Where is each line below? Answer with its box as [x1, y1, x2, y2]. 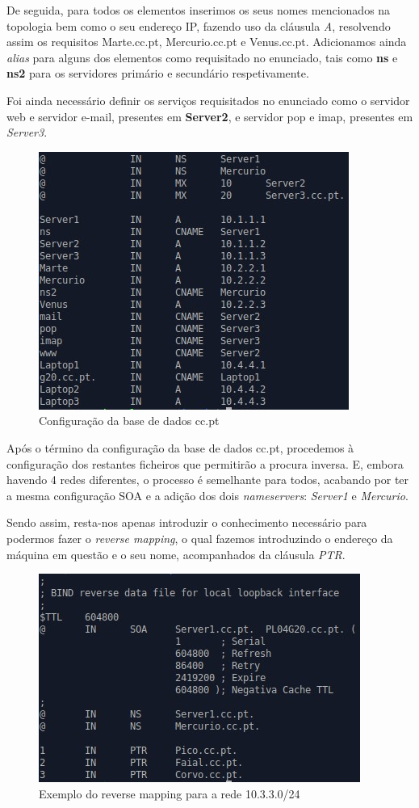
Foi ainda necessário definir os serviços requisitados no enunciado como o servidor [6, 91, 410, 108]
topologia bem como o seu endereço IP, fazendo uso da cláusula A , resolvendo [6, 17, 391, 34]
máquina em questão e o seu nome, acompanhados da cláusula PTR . [6, 545, 346, 562]
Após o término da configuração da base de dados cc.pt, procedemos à [6, 439, 354, 456]
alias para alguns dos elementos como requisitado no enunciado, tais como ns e [6, 48, 398, 65]
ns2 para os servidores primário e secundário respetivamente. [6, 65, 309, 82]
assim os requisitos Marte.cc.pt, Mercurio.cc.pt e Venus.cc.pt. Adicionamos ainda [6, 33, 407, 50]
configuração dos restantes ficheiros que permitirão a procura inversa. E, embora [6, 455, 404, 472]
